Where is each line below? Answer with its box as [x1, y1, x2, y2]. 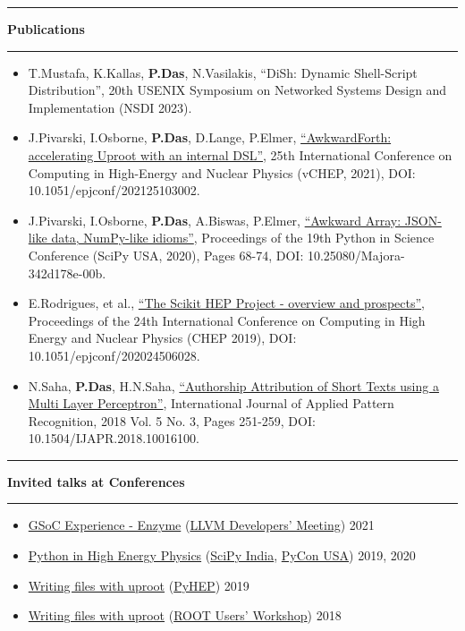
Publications [7, 20, 85, 38]
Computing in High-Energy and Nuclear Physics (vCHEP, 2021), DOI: [28, 163, 416, 182]
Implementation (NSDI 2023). [28, 98, 192, 116]
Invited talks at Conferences [7, 472, 185, 490]
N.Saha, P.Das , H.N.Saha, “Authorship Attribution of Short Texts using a [28, 376, 439, 395]
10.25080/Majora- [307, 245, 405, 264]
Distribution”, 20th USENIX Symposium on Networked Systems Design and [28, 81, 447, 99]
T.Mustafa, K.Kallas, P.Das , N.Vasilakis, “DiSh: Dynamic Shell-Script [28, 63, 418, 81]
